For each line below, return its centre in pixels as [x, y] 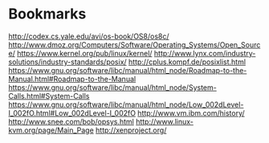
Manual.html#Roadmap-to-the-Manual [72, 79]
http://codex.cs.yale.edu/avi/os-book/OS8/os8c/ [89, 36]
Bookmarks [47, 14]
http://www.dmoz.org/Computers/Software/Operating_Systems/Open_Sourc [134, 44]
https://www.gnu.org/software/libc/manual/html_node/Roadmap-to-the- [128, 70]
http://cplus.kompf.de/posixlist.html [187, 62]
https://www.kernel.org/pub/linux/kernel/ [85, 53]
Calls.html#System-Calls [49, 96]
